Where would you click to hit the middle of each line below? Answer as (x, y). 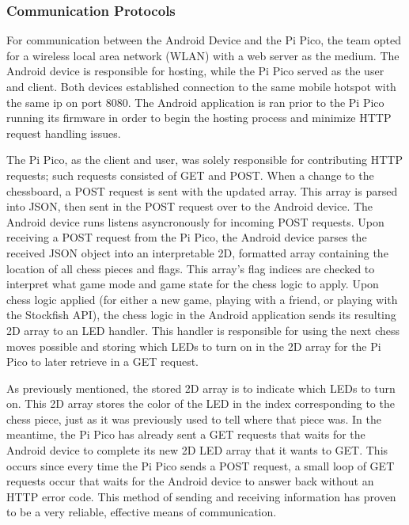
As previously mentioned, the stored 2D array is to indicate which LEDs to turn (201, 388)
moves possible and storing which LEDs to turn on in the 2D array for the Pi (194, 346)
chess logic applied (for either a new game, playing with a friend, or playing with (202, 299)
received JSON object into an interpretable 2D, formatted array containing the (197, 252)
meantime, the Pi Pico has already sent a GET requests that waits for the (186, 434)
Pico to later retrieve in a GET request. (102, 361)
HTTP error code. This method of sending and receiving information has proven (201, 496)
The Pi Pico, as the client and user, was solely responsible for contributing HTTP (204, 160)
